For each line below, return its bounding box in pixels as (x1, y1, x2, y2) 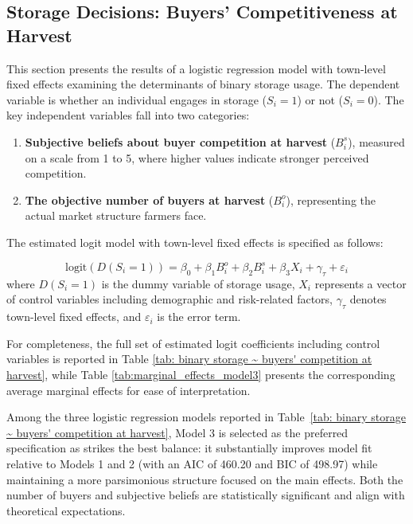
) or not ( (297, 91, 344, 108)
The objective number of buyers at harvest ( (25, 191, 274, 208)
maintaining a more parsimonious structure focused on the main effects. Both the (6, 471, 403, 487)
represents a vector (314, 275, 407, 291)
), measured (348, 133, 405, 150)
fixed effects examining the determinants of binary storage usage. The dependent (6, 76, 400, 92)
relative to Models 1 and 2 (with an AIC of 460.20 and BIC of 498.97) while (6, 455, 378, 471)
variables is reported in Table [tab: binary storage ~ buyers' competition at (6, 350, 372, 367)
